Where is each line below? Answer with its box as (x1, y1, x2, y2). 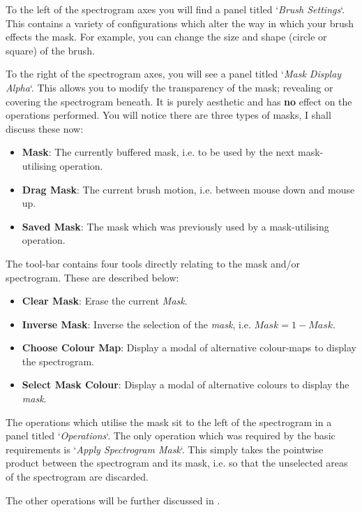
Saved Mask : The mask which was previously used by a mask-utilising (22, 219, 329, 233)
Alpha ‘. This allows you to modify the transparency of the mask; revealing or (6, 80, 333, 94)
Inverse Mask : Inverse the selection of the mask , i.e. (22, 316, 251, 331)
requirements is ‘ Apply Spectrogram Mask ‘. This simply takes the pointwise (6, 441, 324, 456)
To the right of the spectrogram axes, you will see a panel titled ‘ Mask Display (6, 66, 342, 81)
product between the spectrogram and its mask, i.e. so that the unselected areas (6, 455, 348, 470)
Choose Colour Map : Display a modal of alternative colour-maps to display (22, 340, 356, 355)
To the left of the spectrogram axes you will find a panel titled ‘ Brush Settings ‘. (6, 2, 345, 16)
